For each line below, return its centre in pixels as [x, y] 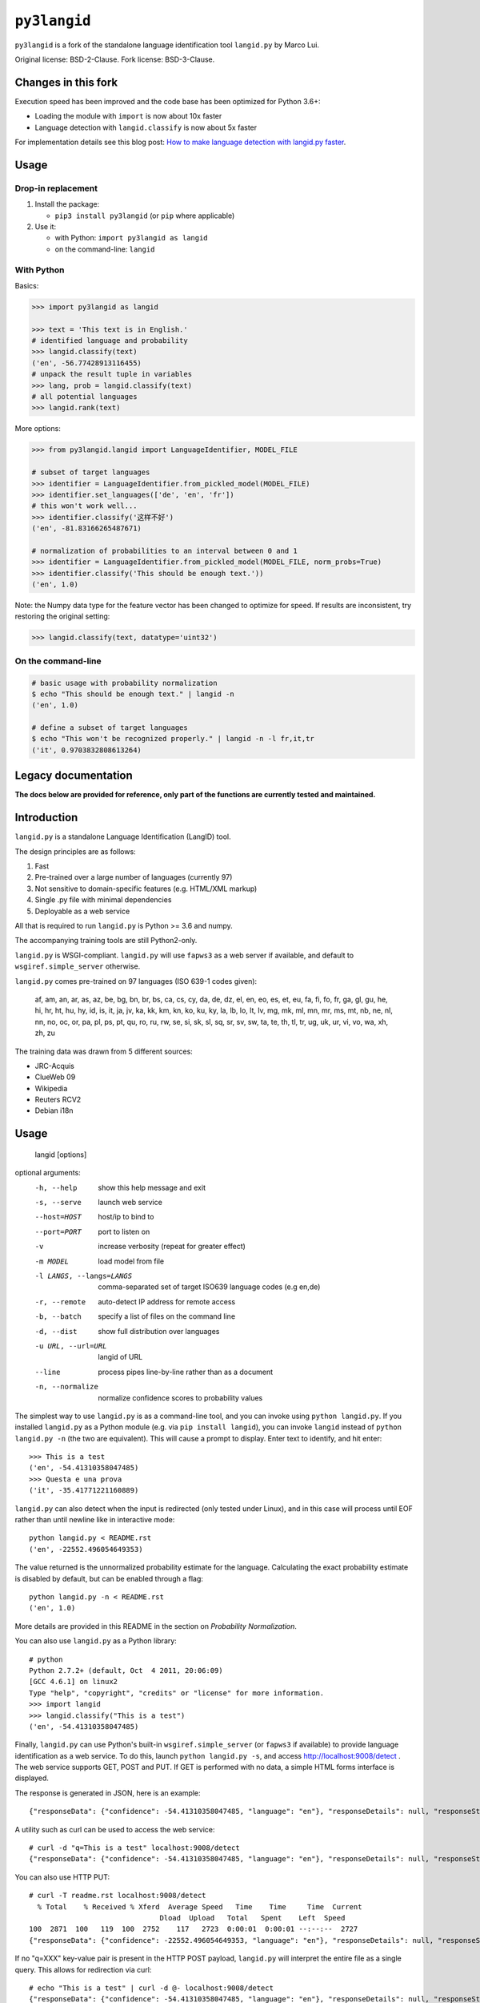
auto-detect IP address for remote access [167, 1301]
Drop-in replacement [56, 188]
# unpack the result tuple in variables [112, 374]
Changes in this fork [66, 82]
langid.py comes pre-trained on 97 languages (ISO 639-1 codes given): [136, 981]
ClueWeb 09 [55, 1077]
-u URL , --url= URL [71, 1346]
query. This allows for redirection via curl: [83, 1969]
